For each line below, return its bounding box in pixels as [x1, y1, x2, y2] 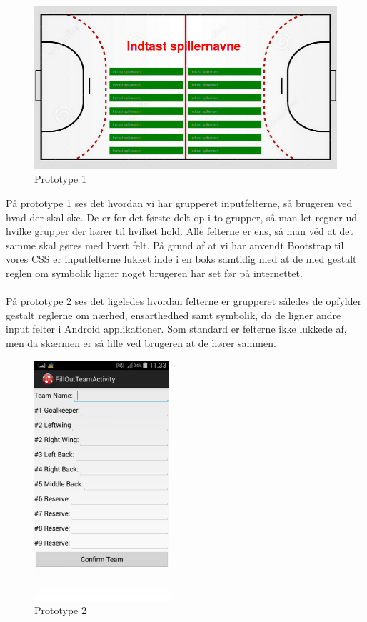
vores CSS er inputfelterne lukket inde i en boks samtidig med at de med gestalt [6, 251, 357, 266]
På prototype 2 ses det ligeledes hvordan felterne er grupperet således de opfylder [6, 294, 362, 309]
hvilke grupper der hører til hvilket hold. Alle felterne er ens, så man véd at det [6, 224, 353, 239]
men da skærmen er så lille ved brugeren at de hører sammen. [6, 336, 276, 351]
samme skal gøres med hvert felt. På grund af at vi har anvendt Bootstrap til [6, 237, 344, 252]
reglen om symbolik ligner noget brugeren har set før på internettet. [6, 266, 303, 281]
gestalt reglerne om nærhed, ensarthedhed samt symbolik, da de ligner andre [6, 307, 341, 322]
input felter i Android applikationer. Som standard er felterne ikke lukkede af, [6, 321, 347, 336]
